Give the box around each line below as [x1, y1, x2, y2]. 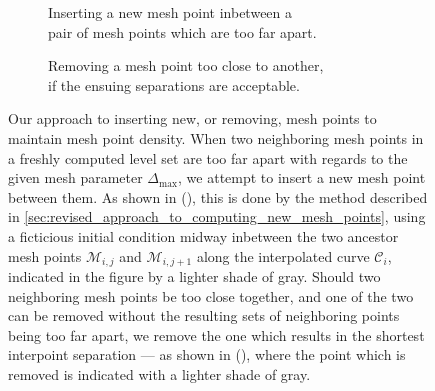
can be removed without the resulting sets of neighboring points [8, 305, 400, 326]
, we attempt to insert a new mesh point [178, 167, 426, 188]
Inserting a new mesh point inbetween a [48, 2, 293, 22]
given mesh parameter [8, 167, 143, 188]
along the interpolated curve [196, 245, 370, 266]
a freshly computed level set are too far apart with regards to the [8, 147, 408, 168]
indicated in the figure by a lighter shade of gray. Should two [8, 265, 381, 286]
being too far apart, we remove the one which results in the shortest [8, 324, 425, 345]
